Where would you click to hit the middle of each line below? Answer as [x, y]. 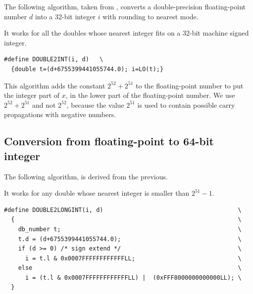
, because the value [95, 105]
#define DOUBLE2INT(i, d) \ [54, 60]
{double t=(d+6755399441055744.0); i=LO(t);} [87, 69]
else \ [130, 268]
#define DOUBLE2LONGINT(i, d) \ [123, 210]
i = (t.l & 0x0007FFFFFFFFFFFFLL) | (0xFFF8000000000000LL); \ [133, 277]
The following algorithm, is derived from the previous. [86, 176]
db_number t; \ [130, 229]
